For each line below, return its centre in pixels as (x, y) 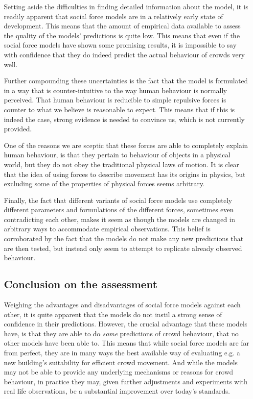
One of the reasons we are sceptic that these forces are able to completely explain (126, 145)
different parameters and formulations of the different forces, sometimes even (119, 210)
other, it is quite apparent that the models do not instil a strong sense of (113, 314)
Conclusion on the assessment (81, 284)
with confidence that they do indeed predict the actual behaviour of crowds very (125, 54)
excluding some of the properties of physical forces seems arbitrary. (104, 184)
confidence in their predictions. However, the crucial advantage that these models (126, 324)
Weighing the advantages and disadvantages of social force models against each (122, 305)
